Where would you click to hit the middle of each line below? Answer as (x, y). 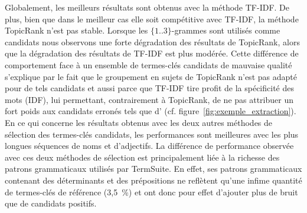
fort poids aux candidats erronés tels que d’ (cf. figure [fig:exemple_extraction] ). (151, 111)
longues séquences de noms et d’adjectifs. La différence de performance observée (149, 146)
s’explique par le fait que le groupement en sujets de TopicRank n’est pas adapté (151, 76)
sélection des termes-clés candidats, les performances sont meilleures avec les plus (152, 134)
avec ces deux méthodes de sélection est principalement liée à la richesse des (142, 157)
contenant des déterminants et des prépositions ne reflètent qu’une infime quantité (153, 180)
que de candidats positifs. (51, 203)
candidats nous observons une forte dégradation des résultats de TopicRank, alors (152, 41)
